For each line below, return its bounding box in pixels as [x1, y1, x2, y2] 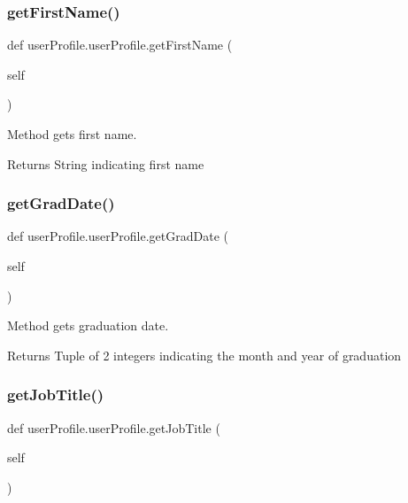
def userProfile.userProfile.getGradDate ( [7, 227, 228, 245]
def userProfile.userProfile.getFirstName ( [7, 35, 233, 54]
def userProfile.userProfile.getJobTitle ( [7, 418, 220, 437]
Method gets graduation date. [7, 316, 169, 335]
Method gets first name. [7, 125, 137, 143]
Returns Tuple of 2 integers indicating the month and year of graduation [7, 345, 402, 364]
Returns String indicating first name [7, 154, 204, 173]
